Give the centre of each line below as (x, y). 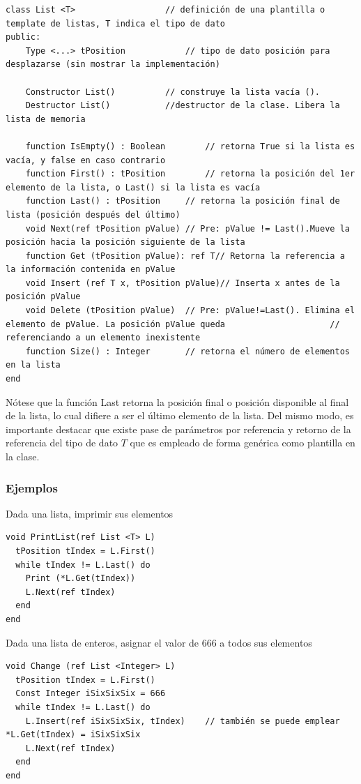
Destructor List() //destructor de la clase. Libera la (183, 106)
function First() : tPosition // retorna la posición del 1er (190, 174)
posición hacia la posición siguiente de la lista (125, 242)
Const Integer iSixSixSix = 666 (91, 694)
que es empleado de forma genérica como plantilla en (243, 443)
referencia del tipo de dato (62, 443)
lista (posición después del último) (93, 214)
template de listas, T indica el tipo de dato (115, 23)
